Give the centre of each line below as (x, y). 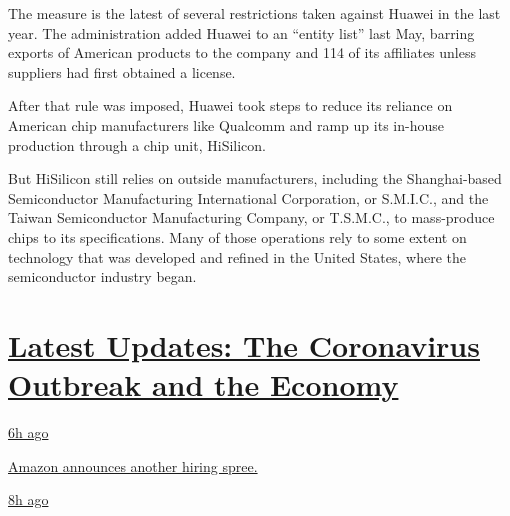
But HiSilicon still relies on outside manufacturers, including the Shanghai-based (255, 178)
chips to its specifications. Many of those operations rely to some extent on (237, 236)
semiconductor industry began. (102, 276)
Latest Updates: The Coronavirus (244, 344)
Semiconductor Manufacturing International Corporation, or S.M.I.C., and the (248, 197)
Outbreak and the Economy (203, 384)
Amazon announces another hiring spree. (133, 465)
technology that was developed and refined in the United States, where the (237, 256)
